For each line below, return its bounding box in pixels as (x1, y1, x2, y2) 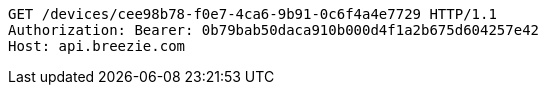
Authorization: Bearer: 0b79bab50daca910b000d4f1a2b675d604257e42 (8, 22, 540, 38)
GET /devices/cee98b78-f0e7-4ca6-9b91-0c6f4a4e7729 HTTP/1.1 (8, 6, 497, 22)
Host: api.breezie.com (8, 38, 186, 54)
